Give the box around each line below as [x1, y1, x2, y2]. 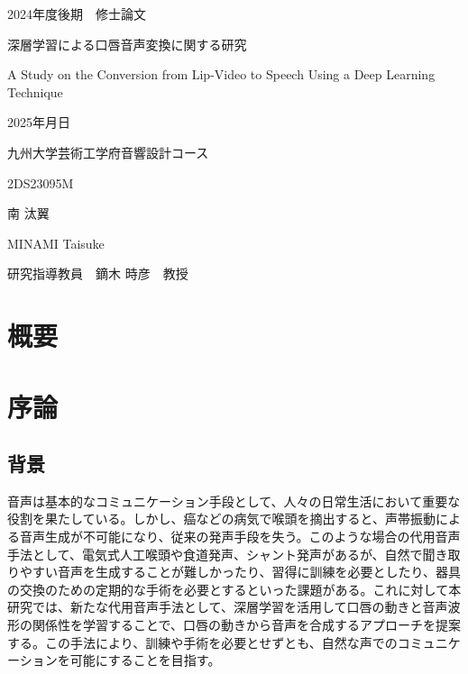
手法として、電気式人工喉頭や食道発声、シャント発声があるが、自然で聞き [7, 544, 448, 563]
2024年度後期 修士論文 [7, 5, 146, 23]
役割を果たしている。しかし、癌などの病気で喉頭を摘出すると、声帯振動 [7, 509, 436, 528]
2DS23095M [7, 173, 74, 192]
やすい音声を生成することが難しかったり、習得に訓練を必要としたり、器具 [19, 562, 461, 581]
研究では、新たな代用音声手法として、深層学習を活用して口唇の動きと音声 [7, 597, 448, 616]
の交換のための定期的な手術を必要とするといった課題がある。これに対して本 [7, 579, 462, 598]
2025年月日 [7, 113, 70, 132]
